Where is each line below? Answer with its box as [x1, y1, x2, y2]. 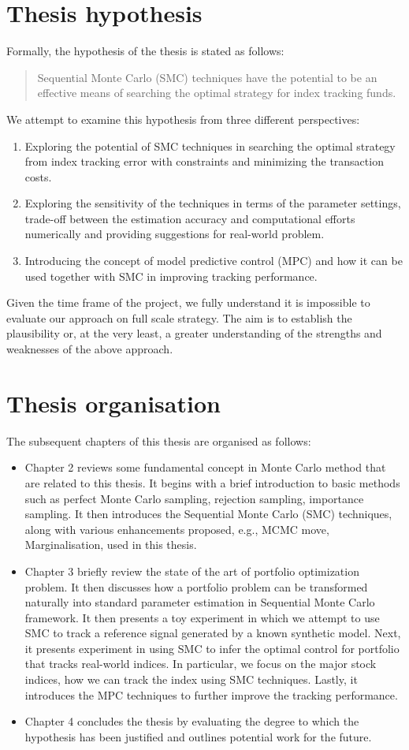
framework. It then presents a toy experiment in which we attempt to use [24, 609, 380, 625]
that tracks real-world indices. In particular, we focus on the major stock [24, 655, 377, 672]
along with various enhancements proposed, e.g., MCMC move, [24, 521, 329, 537]
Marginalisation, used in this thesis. [24, 536, 197, 553]
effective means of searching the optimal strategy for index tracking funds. [37, 84, 396, 101]
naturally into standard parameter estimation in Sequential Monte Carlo [24, 594, 375, 610]
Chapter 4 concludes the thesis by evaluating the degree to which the [24, 713, 359, 729]
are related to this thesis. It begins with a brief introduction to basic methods [24, 474, 400, 491]
